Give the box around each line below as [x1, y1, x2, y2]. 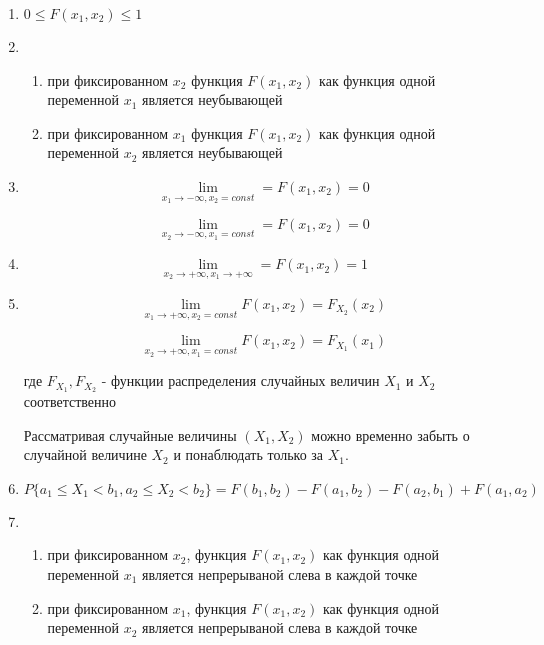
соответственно [23, 390, 117, 411]
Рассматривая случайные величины [23, 424, 237, 445]
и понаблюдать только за [173, 444, 324, 465]
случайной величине [23, 444, 147, 465]
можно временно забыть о [311, 424, 470, 445]
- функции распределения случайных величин [101, 370, 380, 391]
